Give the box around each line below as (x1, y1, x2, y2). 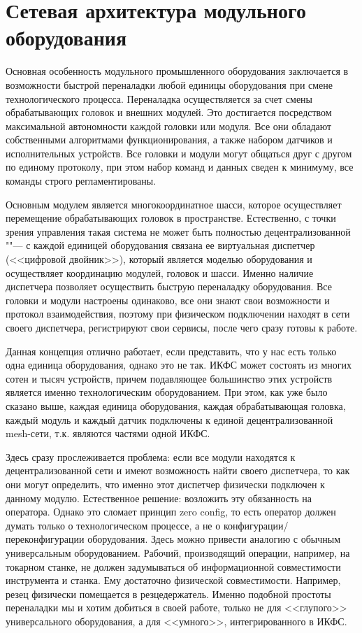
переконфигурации (6, 532, 85, 546)
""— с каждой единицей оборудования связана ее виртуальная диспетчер (6, 238, 315, 253)
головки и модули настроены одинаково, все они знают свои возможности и (6, 292, 330, 307)
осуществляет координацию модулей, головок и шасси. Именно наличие (6, 265, 314, 280)
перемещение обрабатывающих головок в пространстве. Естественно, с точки (6, 211, 336, 225)
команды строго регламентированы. (6, 173, 157, 188)
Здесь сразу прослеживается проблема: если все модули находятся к (6, 449, 296, 464)
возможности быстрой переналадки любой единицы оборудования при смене (6, 77, 333, 92)
